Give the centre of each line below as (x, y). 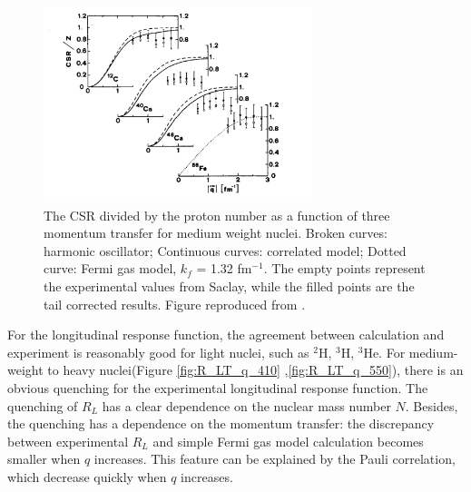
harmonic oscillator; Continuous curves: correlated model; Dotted (225, 250)
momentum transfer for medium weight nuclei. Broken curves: (216, 233)
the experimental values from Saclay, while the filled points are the (229, 286)
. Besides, (432, 405)
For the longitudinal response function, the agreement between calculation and (226, 335)
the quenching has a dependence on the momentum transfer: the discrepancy (221, 423)
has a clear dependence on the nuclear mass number (246, 405)
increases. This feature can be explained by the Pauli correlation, (275, 459)
